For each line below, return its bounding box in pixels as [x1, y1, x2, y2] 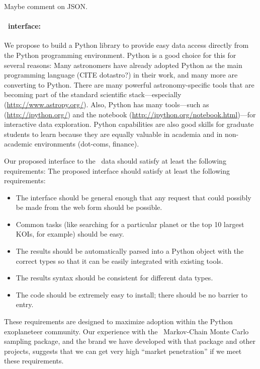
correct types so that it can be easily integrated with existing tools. [16, 255, 223, 266]
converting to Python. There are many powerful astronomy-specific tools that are [4, 79, 254, 90]
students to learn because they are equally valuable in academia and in [4, 128, 223, 139]
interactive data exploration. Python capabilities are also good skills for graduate [4, 119, 254, 129]
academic [4, 138, 32, 149]
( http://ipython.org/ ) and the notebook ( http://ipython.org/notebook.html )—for [4, 109, 256, 119]
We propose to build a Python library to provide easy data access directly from [4, 40, 249, 50]
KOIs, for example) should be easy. [16, 229, 124, 239]
